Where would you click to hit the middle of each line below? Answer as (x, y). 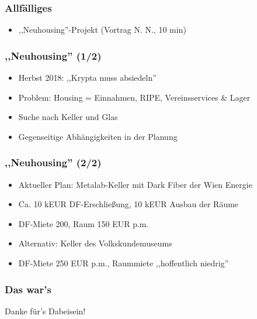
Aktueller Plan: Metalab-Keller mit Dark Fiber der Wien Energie (135, 184)
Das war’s (28, 289)
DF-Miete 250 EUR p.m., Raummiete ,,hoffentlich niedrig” (124, 263)
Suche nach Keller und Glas (68, 117)
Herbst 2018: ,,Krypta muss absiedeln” (87, 78)
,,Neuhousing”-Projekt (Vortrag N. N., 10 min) (102, 30)
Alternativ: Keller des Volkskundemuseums (95, 243)
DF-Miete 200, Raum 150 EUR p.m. (84, 223)
